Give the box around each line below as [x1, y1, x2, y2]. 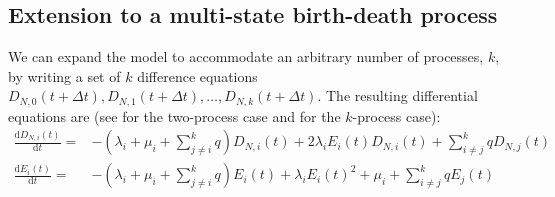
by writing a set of [8, 65, 121, 86]
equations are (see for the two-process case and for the [8, 105, 341, 126]
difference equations [137, 65, 258, 86]
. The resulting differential [317, 85, 478, 106]
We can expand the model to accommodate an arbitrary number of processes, [8, 46, 484, 67]
